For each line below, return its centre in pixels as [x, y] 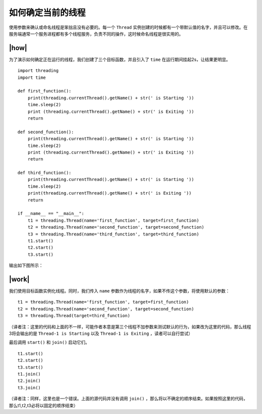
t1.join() [29, 374]
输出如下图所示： [26, 266]
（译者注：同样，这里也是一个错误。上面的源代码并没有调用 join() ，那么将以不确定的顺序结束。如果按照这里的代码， [128, 398]
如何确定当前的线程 [47, 13]
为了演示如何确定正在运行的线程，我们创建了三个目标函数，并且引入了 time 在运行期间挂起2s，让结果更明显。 [120, 59]
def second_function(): [46, 132]
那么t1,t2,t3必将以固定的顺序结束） [43, 405]
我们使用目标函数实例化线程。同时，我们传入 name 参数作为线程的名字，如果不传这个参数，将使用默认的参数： [119, 291]
